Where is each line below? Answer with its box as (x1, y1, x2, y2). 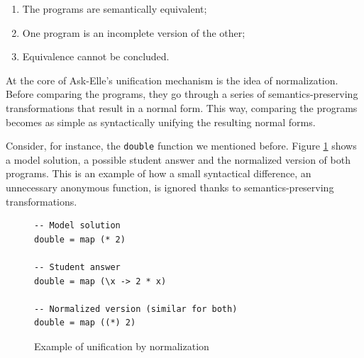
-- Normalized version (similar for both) (34, 303, 238, 314)
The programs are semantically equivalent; (22, 1, 207, 16)
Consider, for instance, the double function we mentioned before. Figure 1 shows (6, 138, 357, 153)
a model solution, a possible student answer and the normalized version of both (6, 152, 351, 167)
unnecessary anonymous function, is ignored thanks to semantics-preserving (6, 180, 334, 194)
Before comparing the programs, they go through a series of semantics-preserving (6, 86, 358, 101)
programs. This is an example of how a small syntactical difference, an (6, 166, 311, 181)
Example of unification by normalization (34, 338, 209, 353)
